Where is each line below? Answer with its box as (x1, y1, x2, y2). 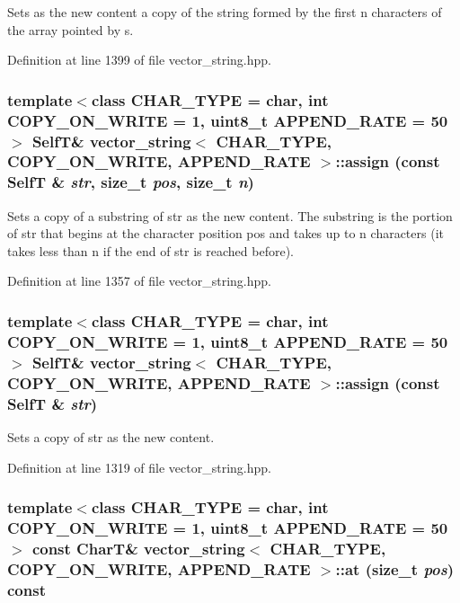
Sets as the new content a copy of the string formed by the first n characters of (7, 3, 442, 21)
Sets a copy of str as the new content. (7, 427, 215, 446)
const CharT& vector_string (31, 536, 245, 559)
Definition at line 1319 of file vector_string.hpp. (7, 457, 271, 476)
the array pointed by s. (7, 20, 134, 39)
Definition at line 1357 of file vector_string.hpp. (7, 271, 271, 290)
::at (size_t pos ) (335, 557, 455, 580)
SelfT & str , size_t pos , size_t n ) (7, 171, 254, 193)
